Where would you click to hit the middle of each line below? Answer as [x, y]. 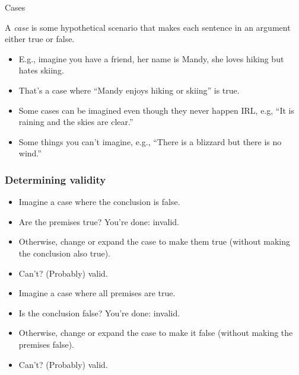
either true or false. [40, 39]
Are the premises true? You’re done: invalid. [99, 221]
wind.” [30, 153]
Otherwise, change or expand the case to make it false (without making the [156, 333]
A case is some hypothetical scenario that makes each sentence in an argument [148, 27]
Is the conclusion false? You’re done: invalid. [99, 312]
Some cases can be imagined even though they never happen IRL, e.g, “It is [156, 110]
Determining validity [55, 179]
